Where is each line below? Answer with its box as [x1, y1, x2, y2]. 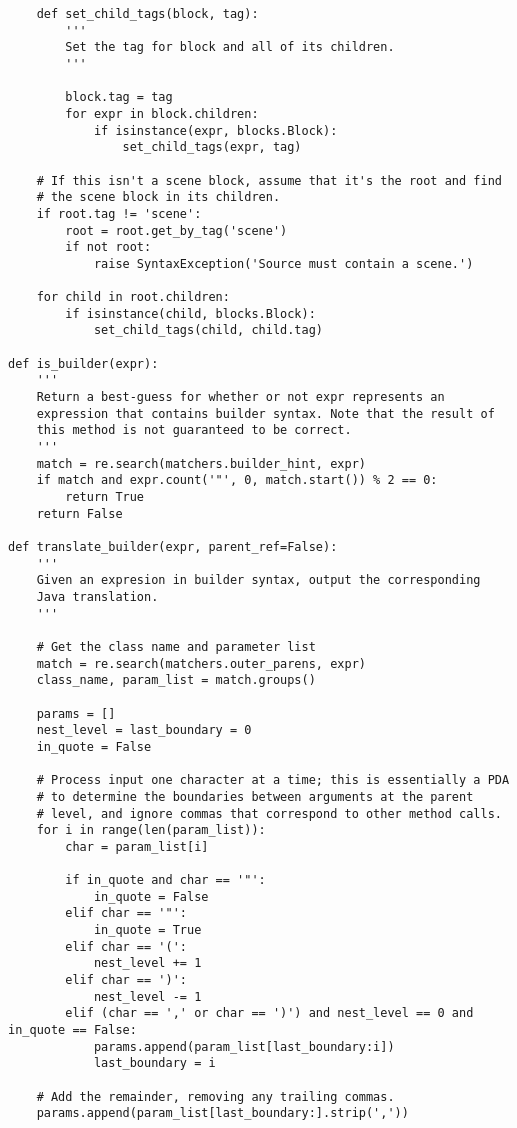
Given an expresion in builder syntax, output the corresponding [36, 573, 481, 588]
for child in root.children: [36, 290, 230, 305]
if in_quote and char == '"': [65, 873, 266, 888]
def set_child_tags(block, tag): [36, 7, 259, 21]
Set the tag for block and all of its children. [65, 40, 395, 55]
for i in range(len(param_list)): [36, 823, 266, 838]
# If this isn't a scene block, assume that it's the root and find [36, 173, 502, 188]
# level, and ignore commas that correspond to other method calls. [36, 806, 502, 821]
